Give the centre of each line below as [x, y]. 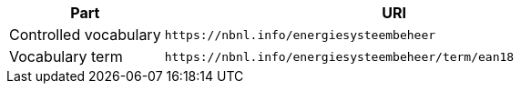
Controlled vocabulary [85, 35]
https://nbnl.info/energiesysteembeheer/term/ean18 [339, 56]
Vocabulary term [66, 56]
